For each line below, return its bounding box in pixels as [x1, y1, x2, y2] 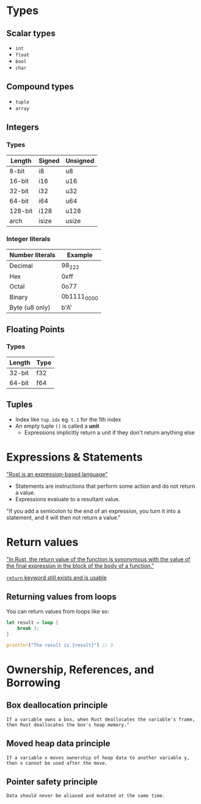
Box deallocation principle [6, 700, 108, 711]
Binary [9, 292, 29, 301]
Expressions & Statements [6, 450, 143, 464]
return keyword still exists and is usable [6, 574, 107, 581]
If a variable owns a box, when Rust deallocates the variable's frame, [6, 716, 196, 722]
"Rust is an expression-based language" [6, 470, 108, 478]
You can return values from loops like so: [6, 608, 109, 615]
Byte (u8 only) [9, 303, 51, 312]
